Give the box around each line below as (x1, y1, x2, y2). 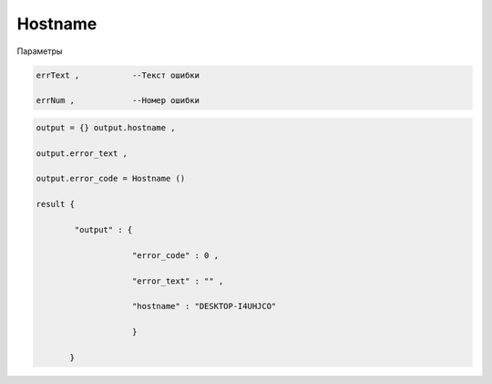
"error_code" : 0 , (132, 250, 219, 260)
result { (36, 199, 76, 210)
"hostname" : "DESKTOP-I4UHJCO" (132, 301, 277, 312)
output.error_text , (36, 148, 128, 159)
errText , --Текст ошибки (36, 69, 200, 80)
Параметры (16, 46, 63, 57)
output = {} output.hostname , (36, 122, 177, 132)
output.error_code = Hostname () (36, 173, 186, 184)
